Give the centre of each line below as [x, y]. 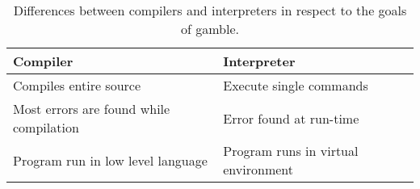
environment [258, 169]
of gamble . [210, 29]
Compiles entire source [77, 85]
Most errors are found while [92, 109]
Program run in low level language [110, 160]
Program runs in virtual [291, 151]
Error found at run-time [291, 118]
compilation [46, 127]
